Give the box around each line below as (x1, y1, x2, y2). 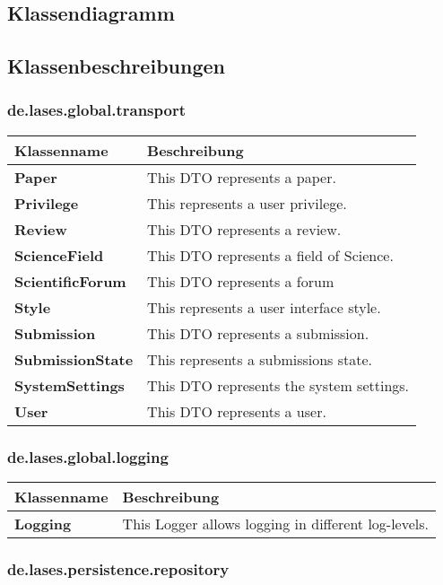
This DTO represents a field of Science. (147, 244, 394, 266)
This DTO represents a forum (147, 270, 334, 292)
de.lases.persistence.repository (7, 557, 230, 580)
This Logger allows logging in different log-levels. (122, 513, 430, 534)
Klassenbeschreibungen (7, 52, 225, 80)
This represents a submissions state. (147, 348, 373, 370)
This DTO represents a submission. (147, 322, 369, 344)
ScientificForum (14, 270, 126, 292)
